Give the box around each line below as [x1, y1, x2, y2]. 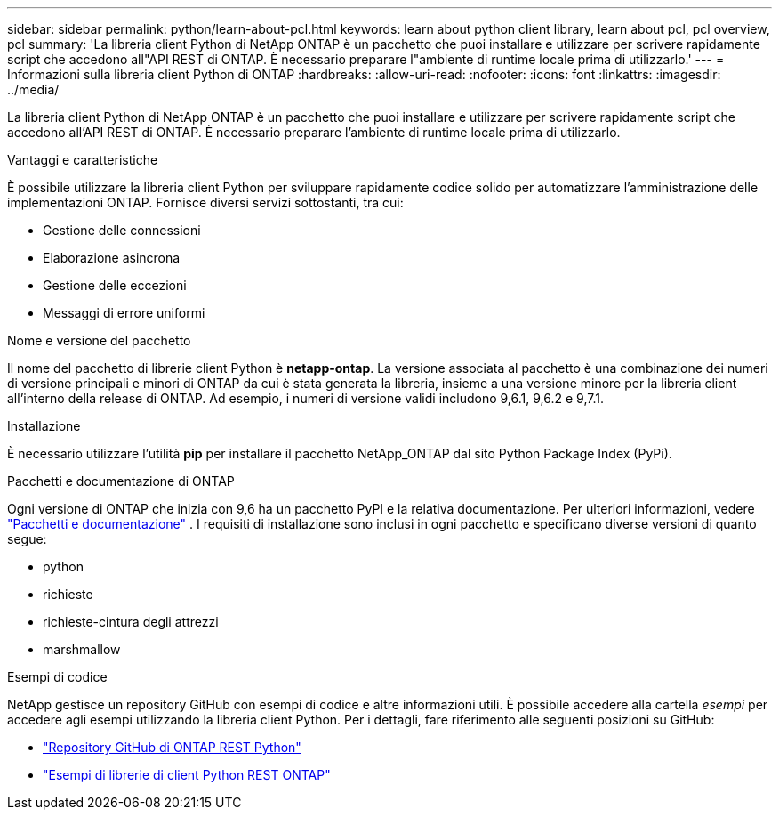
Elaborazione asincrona [43, 250, 181, 265]
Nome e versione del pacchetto [7, 333, 191, 348]
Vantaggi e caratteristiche [7, 152, 158, 167]
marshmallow [43, 642, 121, 657]
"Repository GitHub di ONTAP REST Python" [43, 740, 301, 755]
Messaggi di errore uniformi [43, 305, 205, 320]
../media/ [7, 82, 60, 97]
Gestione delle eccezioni [43, 278, 187, 293]
